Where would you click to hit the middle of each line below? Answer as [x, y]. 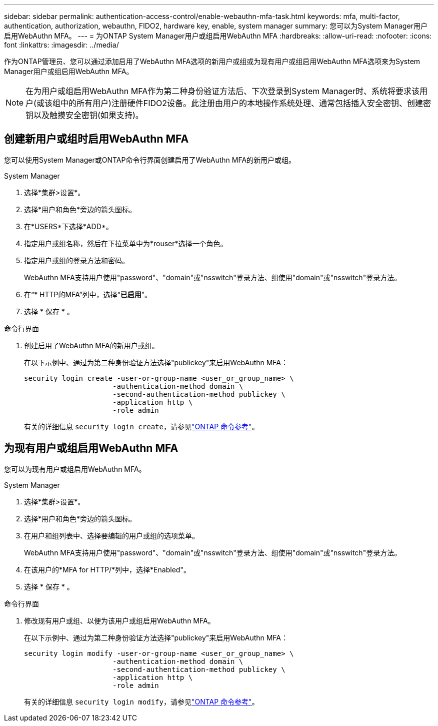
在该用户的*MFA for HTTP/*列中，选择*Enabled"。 [107, 569]
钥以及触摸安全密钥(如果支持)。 [84, 115]
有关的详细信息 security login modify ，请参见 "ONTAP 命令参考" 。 [141, 701]
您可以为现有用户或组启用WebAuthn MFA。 [75, 469]
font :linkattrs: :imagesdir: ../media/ [61, 45]
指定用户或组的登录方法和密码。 [76, 260]
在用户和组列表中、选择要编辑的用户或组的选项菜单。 [111, 535]
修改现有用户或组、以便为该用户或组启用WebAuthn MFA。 [119, 620]
